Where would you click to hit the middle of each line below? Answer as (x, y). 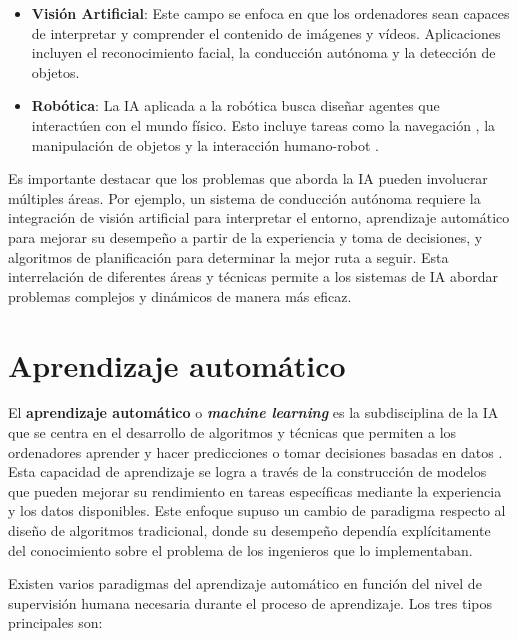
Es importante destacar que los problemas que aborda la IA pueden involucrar (248, 178)
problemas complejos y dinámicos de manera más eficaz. (180, 295)
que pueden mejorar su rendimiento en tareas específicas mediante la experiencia (255, 490)
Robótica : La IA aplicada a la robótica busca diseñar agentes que (235, 105)
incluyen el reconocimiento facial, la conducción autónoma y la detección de (263, 52)
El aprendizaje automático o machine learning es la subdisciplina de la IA (253, 412)
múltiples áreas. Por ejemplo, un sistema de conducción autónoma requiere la (244, 197)
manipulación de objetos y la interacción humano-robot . (205, 144)
